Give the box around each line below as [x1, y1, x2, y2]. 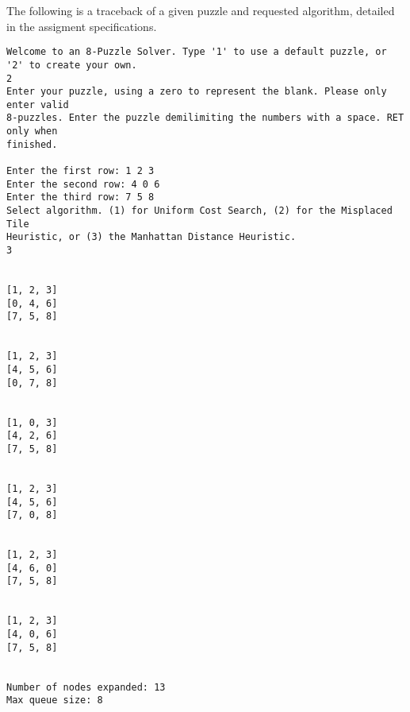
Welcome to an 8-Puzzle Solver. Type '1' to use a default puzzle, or [6, 46, 387, 58]
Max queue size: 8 [6, 695, 103, 706]
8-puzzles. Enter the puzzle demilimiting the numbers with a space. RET [6, 112, 404, 124]
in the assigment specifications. [6, 17, 157, 34]
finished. [6, 138, 58, 150]
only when [6, 126, 58, 137]
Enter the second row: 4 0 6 [6, 178, 160, 190]
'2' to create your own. [6, 59, 137, 71]
